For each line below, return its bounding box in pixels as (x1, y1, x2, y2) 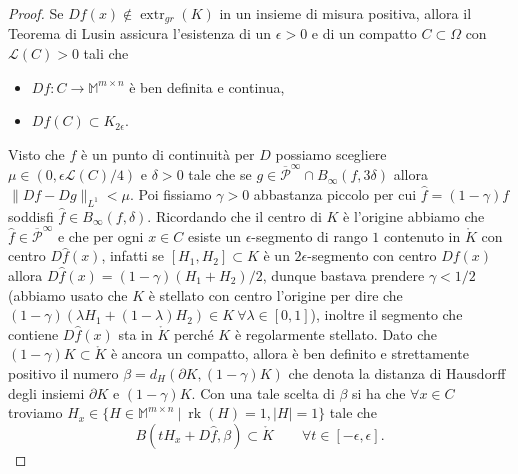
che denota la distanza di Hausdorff (288, 363, 506, 383)
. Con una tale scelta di (191, 382, 335, 403)
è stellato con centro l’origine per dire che (148, 284, 403, 305)
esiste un (187, 225, 241, 246)
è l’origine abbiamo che (343, 205, 485, 226)
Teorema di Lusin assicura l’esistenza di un (8, 23, 272, 44)
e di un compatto (311, 23, 417, 44)
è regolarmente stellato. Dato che (234, 323, 438, 344)
